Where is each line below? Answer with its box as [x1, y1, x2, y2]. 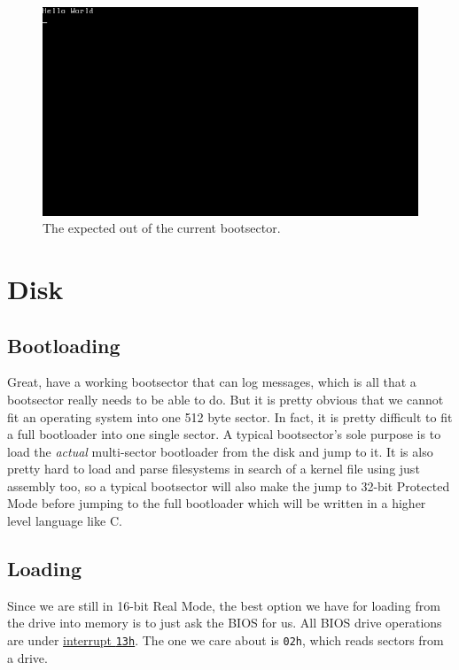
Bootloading [7, 331, 121, 358]
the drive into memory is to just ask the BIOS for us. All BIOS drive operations [7, 613, 442, 632]
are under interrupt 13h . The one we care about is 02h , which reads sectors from [7, 631, 444, 650]
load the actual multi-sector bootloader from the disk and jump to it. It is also [7, 442, 433, 460]
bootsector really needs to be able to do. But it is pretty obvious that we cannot [7, 389, 444, 408]
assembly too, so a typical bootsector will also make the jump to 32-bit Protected [7, 476, 450, 495]
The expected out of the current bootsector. [43, 219, 281, 237]
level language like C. [7, 512, 122, 530]
